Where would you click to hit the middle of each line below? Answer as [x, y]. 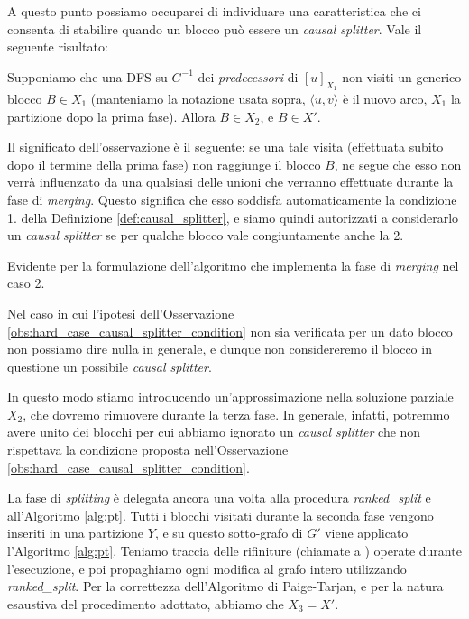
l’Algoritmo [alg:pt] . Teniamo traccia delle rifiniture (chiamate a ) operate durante [234, 551]
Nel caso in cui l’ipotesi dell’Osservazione [121, 313]
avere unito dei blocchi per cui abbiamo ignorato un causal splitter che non [214, 432]
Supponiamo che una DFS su [87, 76]
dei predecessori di [248, 76]
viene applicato [367, 533]
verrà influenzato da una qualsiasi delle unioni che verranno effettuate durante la [230, 182]
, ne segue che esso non [398, 164]
